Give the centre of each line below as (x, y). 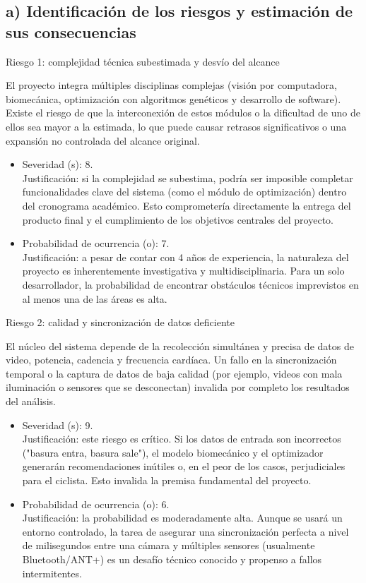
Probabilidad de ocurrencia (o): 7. (96, 243)
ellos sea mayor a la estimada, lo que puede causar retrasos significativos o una (176, 126)
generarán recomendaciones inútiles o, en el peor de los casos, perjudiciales (184, 466)
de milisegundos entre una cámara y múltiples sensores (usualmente (169, 545)
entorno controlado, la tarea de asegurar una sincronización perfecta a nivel (185, 531)
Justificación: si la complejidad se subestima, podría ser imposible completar (188, 178)
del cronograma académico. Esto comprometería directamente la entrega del (187, 205)
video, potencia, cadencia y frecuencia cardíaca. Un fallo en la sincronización (171, 360)
